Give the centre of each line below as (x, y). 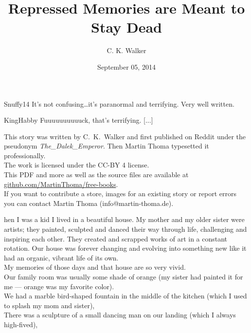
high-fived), (21, 324)
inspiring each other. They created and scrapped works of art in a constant (116, 238)
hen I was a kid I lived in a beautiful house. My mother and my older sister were (124, 219)
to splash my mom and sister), (49, 305)
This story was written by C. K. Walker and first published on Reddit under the (125, 136)
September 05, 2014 (126, 66)
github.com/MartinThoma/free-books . (61, 184)
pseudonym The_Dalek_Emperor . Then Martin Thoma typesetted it (107, 146)
